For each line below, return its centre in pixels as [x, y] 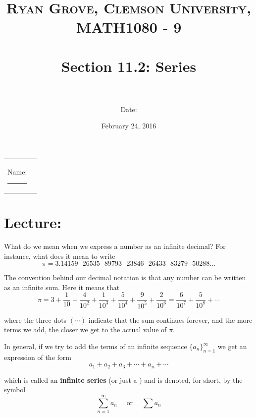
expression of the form [38, 357]
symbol [15, 389]
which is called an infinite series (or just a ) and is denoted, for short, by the [123, 380]
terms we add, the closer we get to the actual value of [85, 329]
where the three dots [35, 320]
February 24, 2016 [129, 126]
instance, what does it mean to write [60, 256]
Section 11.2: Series [129, 66]
